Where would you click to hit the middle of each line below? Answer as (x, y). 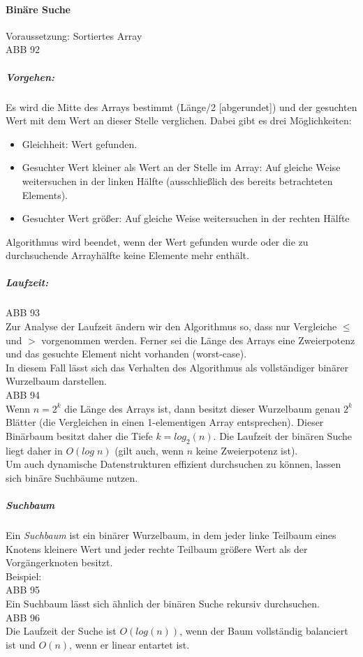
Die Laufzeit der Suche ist (61, 631)
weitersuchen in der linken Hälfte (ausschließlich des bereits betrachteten (177, 180)
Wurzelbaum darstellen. (56, 381)
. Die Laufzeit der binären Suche (283, 435)
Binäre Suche (38, 9)
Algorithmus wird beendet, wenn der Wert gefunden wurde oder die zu (157, 241)
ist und (21, 644)
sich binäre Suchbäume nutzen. (72, 477)
